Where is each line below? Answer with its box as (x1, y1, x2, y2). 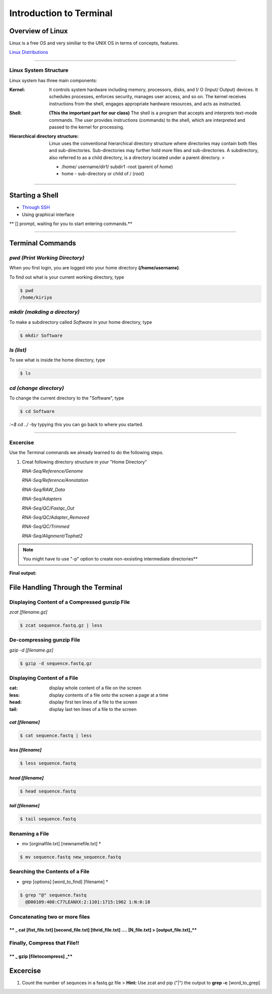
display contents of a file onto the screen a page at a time (49, 692, 169, 698)
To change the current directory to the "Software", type (9, 395, 124, 401)
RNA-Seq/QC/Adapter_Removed (22, 514, 90, 520)
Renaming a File (9, 830, 49, 837)
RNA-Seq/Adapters (22, 496, 62, 502)
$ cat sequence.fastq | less (20, 733, 92, 738)
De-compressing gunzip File (9, 636, 81, 644)
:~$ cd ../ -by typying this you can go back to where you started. (9, 421, 144, 428)
